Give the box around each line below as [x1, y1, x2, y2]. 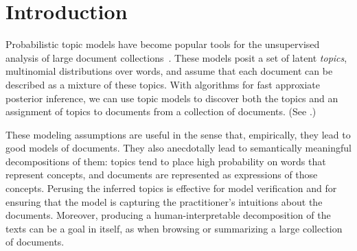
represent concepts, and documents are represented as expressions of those [5, 167, 318, 182]
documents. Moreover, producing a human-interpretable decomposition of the [5, 208, 331, 222]
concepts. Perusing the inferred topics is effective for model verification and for [5, 181, 337, 195]
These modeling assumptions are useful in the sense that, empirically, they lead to [5, 127, 351, 141]
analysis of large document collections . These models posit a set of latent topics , [5, 50, 347, 64]
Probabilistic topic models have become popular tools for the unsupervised [5, 37, 320, 51]
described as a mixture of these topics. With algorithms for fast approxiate [5, 77, 320, 91]
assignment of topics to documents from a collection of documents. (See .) [5, 104, 316, 119]
